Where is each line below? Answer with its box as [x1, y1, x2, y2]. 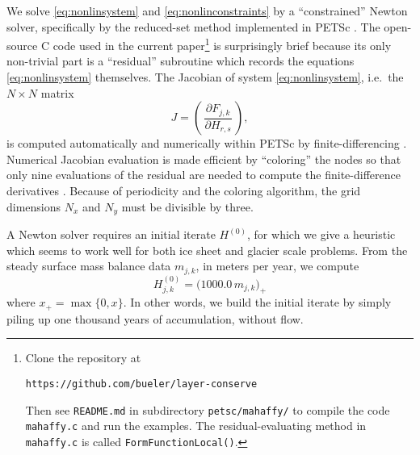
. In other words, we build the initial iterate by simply [123, 294, 392, 311]
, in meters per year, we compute [195, 257, 359, 274]
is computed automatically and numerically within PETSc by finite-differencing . [6, 135, 407, 152]
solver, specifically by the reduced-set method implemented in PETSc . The [6, 18, 380, 35]
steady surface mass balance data [6, 257, 171, 274]
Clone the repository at [25, 349, 141, 366]
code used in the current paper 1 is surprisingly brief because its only [52, 35, 392, 53]
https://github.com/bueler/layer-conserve [25, 378, 258, 390]
